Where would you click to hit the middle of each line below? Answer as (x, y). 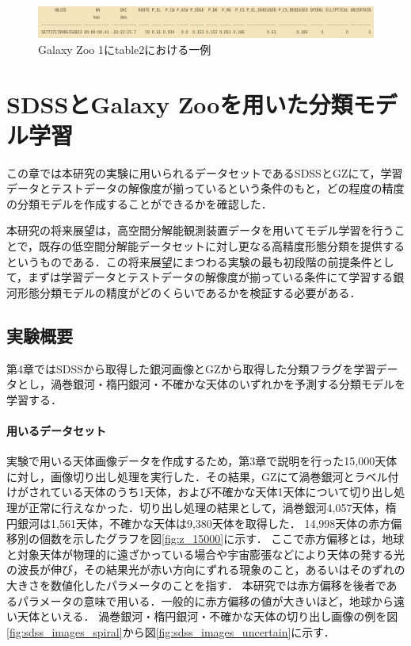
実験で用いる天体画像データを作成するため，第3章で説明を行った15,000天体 (202, 461)
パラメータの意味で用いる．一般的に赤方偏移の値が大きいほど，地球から (205, 600)
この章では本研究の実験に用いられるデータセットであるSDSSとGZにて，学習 (205, 172)
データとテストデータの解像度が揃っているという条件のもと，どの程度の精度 (205, 188)
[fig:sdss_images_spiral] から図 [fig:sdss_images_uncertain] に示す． (171, 631)
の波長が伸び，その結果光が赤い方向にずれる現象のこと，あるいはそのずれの (206, 570)
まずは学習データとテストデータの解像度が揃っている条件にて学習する (211, 277)
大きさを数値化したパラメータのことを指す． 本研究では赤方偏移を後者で (196, 585)
